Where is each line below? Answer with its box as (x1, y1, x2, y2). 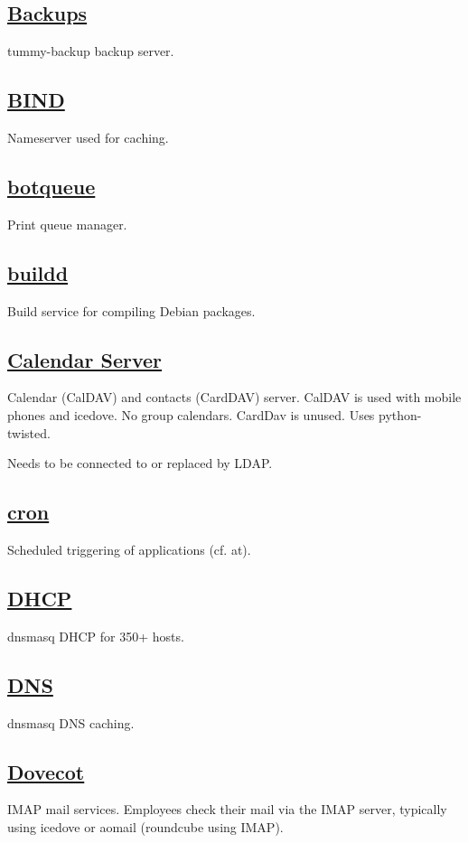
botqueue (7, 172, 96, 200)
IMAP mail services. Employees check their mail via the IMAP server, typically (7, 800, 447, 819)
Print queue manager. (7, 214, 127, 233)
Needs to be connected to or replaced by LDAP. (7, 454, 273, 473)
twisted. (7, 423, 51, 442)
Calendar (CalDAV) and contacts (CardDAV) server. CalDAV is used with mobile (7, 388, 462, 407)
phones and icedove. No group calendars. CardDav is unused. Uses (7, 405, 375, 424)
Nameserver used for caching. (7, 128, 169, 146)
